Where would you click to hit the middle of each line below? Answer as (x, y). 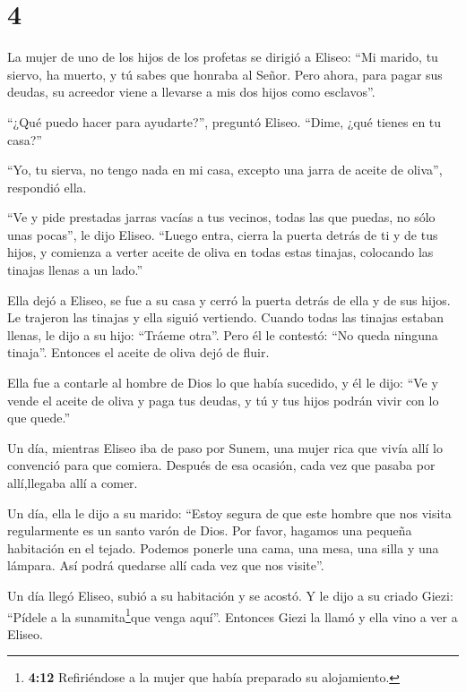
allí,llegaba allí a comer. (73, 483)
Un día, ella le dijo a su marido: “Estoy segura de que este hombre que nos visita (229, 513)
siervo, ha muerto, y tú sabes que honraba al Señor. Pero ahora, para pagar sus (225, 74)
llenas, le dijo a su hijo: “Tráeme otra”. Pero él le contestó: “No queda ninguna (223, 334)
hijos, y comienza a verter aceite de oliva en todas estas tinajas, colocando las (220, 252)
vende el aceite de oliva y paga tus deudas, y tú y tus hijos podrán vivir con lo (223, 400)
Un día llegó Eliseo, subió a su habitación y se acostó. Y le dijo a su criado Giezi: (230, 595)
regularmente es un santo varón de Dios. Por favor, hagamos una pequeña (210, 530)
